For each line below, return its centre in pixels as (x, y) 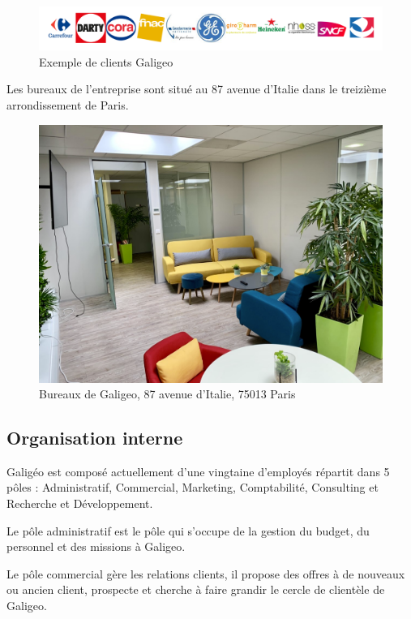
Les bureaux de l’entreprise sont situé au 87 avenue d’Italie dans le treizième (197, 89)
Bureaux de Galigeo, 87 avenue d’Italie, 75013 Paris (167, 394)
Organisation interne (95, 438)
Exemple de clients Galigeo (106, 61)
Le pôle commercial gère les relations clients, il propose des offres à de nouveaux (206, 573)
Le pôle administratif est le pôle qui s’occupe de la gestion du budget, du (188, 530)
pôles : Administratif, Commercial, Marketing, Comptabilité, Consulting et (193, 487)
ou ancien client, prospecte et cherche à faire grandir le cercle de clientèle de (196, 589)
